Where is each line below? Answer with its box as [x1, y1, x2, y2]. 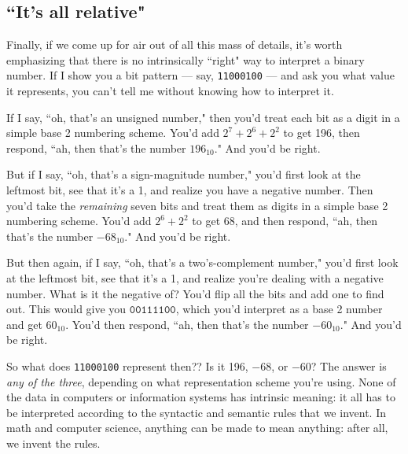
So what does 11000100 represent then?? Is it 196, [6, 357, 248, 374]
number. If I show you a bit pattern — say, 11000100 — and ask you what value [6, 67, 395, 83]
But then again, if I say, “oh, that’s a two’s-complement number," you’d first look [6, 254, 399, 271]
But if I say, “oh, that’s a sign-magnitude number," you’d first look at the [6, 166, 361, 183]
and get [6, 316, 42, 332]
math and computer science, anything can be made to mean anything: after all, [6, 419, 388, 436]
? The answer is [311, 357, 387, 374]
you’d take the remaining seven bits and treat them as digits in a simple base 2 [6, 197, 388, 213]
